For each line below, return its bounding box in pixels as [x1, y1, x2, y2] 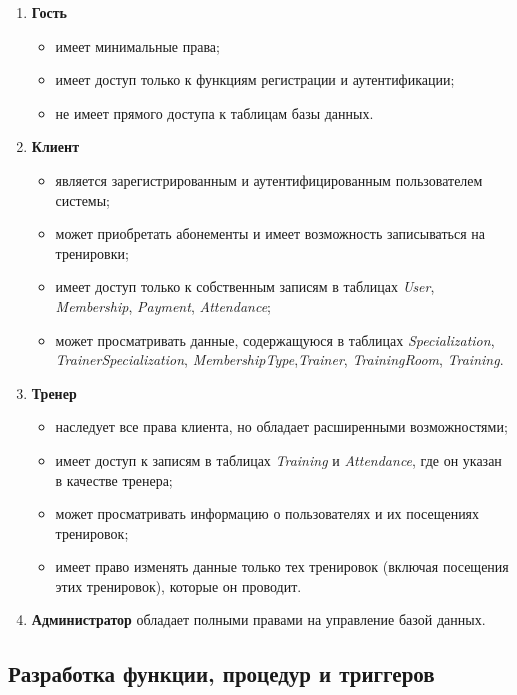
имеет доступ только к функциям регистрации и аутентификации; [55, 69, 455, 90]
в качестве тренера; [55, 469, 173, 490]
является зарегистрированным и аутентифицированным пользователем [55, 169, 483, 190]
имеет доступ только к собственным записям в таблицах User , [55, 276, 435, 297]
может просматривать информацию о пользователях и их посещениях [55, 503, 480, 524]
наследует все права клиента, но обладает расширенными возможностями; [55, 416, 508, 437]
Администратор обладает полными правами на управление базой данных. [31, 609, 486, 630]
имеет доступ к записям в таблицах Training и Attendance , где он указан [55, 449, 502, 470]
